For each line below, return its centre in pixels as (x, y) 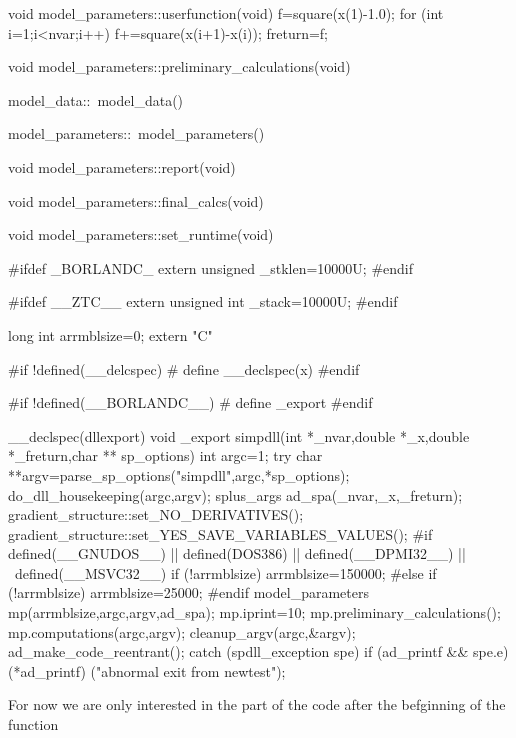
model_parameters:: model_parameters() (136, 133)
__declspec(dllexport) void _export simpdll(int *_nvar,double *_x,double (239, 435)
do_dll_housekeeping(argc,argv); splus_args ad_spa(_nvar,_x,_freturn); (235, 494)
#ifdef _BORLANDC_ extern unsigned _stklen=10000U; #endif (211, 267)
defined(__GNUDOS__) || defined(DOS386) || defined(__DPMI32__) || (237, 553)
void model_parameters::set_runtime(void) (141, 234)
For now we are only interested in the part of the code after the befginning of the (257, 704)
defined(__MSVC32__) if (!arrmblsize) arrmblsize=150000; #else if (225, 572)
